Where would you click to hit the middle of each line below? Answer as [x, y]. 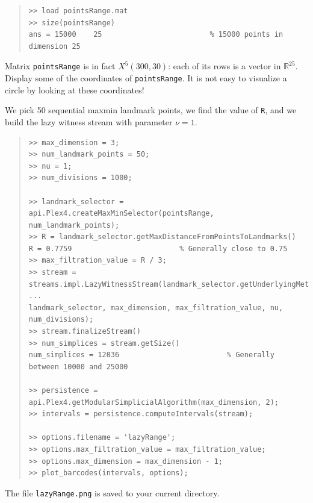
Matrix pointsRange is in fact [60, 66]
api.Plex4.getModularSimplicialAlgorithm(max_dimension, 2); [154, 402]
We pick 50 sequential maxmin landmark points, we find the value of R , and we [151, 110]
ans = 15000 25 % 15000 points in [156, 35]
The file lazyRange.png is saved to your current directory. [112, 492]
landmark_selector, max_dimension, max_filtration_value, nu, [156, 308]
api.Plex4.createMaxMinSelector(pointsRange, [121, 214]
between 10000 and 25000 [78, 367]
